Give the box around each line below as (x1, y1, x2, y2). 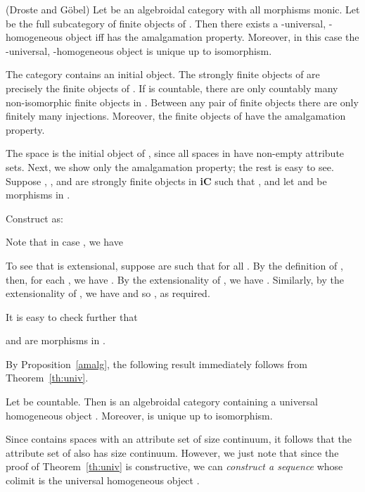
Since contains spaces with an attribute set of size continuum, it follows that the (6, 431, 352, 446)
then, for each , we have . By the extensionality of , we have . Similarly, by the (6, 272, 344, 286)
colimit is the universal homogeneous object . (6, 473, 200, 488)
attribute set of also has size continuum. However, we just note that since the (6, 445, 339, 460)
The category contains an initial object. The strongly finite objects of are (6, 67, 320, 82)
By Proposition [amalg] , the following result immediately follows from (6, 356, 307, 371)
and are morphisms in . (6, 333, 105, 348)
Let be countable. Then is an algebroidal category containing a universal (6, 394, 318, 409)
